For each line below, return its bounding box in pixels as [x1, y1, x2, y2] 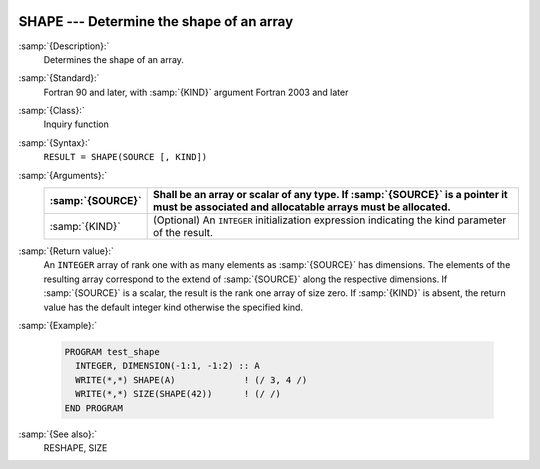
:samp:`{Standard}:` [18, 72, 100, 84]
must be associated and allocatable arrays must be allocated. [153, 200, 452, 214]
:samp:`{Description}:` [18, 40, 110, 52]
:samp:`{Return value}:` [18, 245, 115, 257]
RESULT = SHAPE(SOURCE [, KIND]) [43, 151, 208, 163]
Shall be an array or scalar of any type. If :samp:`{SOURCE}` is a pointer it [153, 188, 509, 202]
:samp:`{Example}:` [18, 319, 98, 331]
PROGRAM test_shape [64, 346, 160, 357]
